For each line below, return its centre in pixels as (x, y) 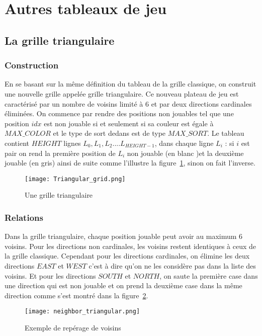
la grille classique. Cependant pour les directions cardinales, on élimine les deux (127, 256)
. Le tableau (226, 133)
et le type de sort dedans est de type (109, 133)
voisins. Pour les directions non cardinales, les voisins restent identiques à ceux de (130, 246)
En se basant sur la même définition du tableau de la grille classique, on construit (130, 84)
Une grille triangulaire (59, 195)
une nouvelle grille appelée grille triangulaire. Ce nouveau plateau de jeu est (122, 93)
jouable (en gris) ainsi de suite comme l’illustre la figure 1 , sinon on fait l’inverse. (130, 163)
